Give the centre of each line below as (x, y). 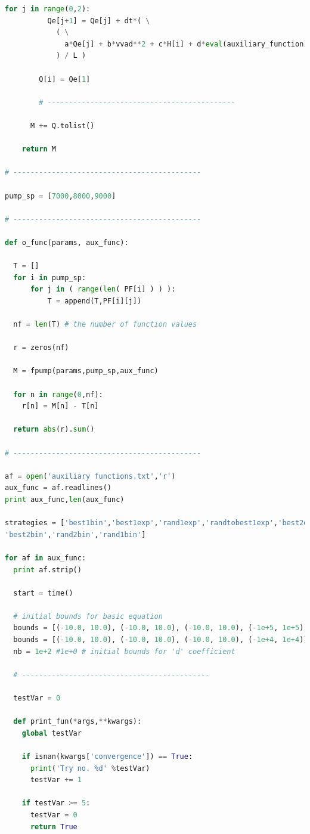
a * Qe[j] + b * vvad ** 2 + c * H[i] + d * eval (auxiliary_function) (186, 44)
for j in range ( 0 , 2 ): (48, 9)
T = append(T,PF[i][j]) (94, 301)
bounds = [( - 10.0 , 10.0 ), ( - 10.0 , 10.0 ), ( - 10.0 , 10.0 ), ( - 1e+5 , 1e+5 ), (161, 628)
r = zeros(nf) (41, 348)
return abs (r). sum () (54, 430)
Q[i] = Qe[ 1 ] (65, 79)
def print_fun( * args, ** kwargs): (77, 722)
